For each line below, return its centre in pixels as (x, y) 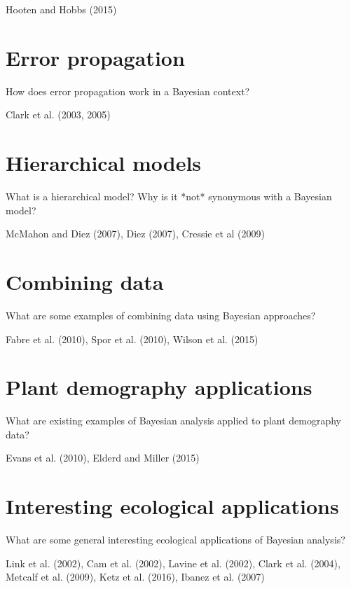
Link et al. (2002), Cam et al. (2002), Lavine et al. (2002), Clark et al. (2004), (173, 563)
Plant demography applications (159, 387)
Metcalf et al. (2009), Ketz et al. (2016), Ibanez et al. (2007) (135, 577)
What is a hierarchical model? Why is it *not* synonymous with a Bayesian (169, 196)
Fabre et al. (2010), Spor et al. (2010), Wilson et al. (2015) (132, 339)
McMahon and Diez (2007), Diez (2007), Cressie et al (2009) (135, 234)
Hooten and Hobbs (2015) (61, 9)
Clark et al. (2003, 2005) (58, 115)
